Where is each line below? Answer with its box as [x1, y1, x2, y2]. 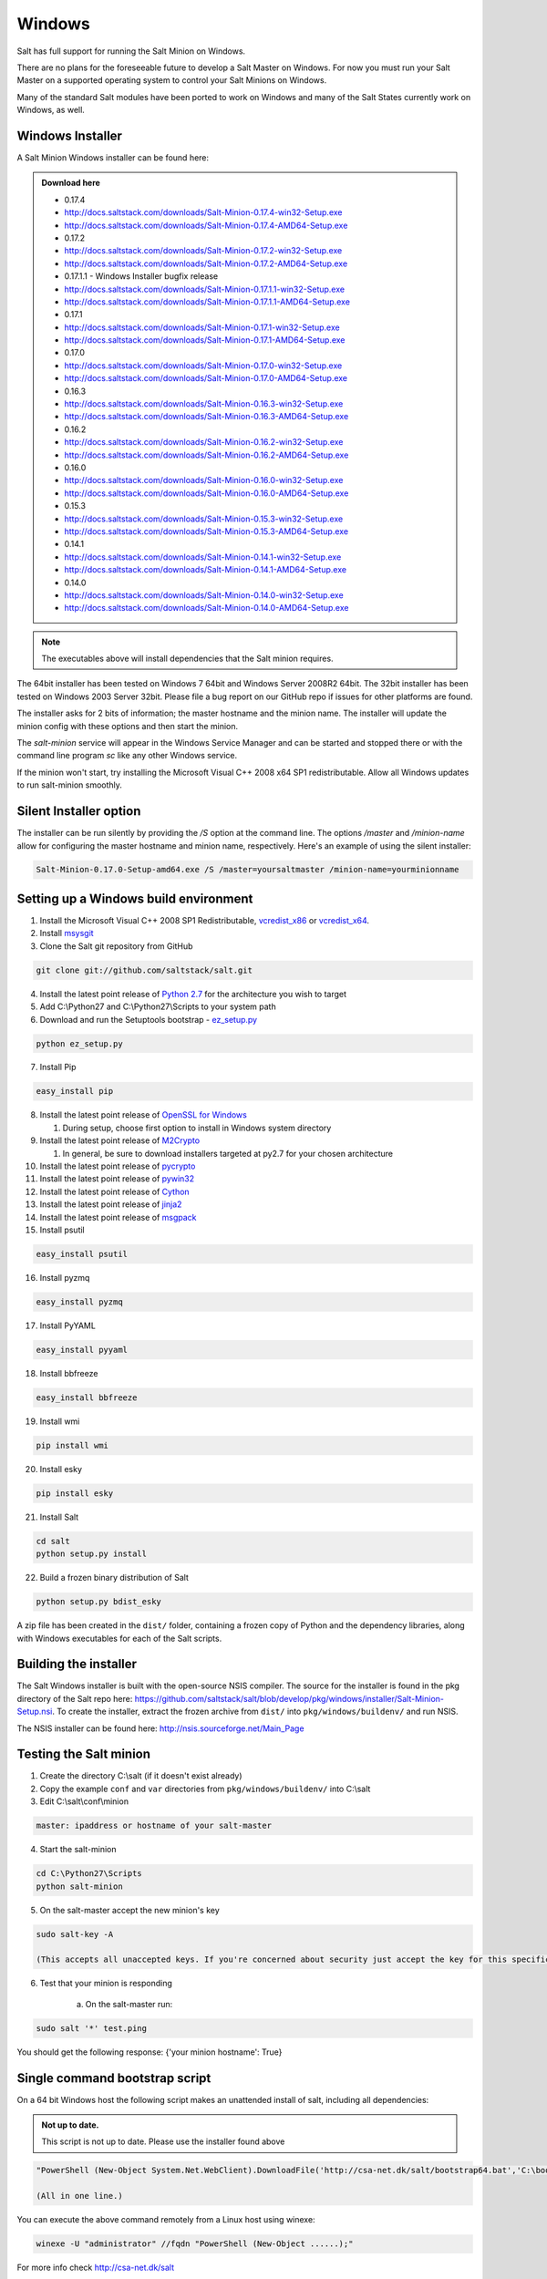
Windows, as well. [16, 105, 86, 116]
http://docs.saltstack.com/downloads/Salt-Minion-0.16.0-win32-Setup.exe [64, 475, 344, 486]
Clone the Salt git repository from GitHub [39, 940, 193, 952]
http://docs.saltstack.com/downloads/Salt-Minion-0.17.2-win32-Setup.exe [64, 245, 343, 256]
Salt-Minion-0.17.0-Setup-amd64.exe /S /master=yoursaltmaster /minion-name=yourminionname [36, 864, 459, 875]
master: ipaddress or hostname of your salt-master [36, 1820, 273, 1831]
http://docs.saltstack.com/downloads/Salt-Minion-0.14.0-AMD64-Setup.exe [64, 603, 349, 614]
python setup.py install [36, 1549, 148, 1559]
